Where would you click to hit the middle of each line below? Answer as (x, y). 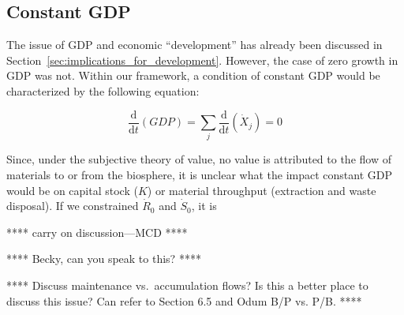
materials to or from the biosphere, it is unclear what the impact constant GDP (200, 174)
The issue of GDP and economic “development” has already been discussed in (195, 45)
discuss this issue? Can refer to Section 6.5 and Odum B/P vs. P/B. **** (184, 300)
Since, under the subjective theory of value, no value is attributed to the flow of (199, 159)
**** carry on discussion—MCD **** (97, 232)
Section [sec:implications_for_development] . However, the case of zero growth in (202, 60)
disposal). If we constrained (73, 206)
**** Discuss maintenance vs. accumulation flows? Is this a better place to (187, 285)
